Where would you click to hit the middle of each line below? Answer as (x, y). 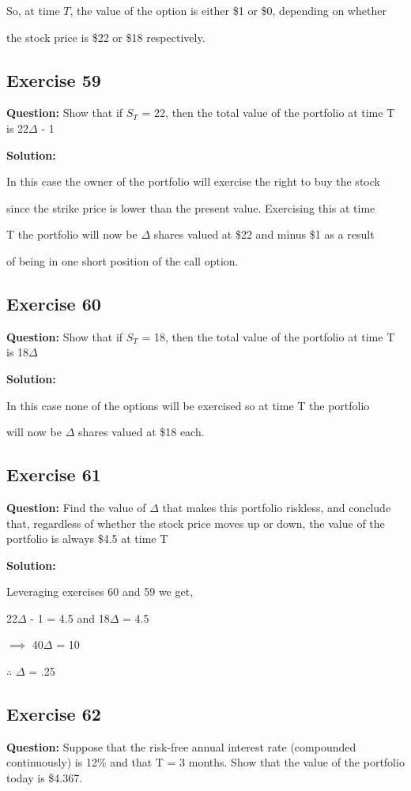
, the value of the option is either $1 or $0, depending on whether (228, 10)
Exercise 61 (54, 475)
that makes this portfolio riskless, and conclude (277, 507)
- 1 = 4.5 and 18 (70, 618)
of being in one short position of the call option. (123, 260)
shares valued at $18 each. (141, 432)
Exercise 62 (54, 714)
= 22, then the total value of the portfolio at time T (268, 113)
